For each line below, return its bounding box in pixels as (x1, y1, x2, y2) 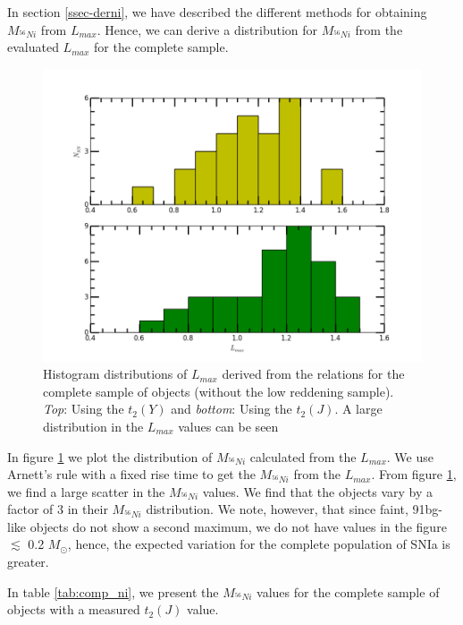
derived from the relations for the (222, 364, 405, 383)
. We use (386, 447, 434, 466)
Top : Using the (43, 399, 124, 418)
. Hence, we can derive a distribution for (97, 20, 318, 39)
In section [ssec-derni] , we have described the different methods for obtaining (7, 3, 427, 21)
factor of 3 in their (7, 500, 108, 518)
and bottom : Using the (171, 399, 292, 418)
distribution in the (43, 416, 144, 435)
